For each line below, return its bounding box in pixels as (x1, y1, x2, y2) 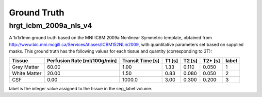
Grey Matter (12, 63, 40, 70)
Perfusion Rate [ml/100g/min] (47, 57, 117, 64)
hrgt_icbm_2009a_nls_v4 (9, 21, 92, 30)
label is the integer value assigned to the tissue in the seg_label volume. (9, 85, 153, 91)
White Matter (12, 70, 42, 77)
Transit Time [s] (122, 57, 160, 64)
